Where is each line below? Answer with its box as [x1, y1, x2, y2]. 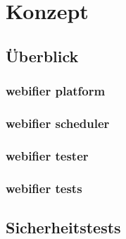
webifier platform [6, 82, 106, 100]
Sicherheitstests [6, 216, 121, 238]
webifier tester [6, 146, 89, 164]
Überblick [6, 45, 79, 66]
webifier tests [6, 179, 82, 197]
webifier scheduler [6, 114, 110, 132]
